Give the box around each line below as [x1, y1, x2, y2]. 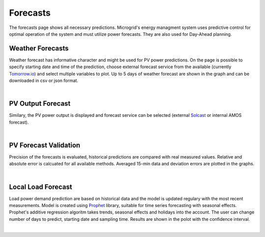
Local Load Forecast [9, 183, 72, 191]
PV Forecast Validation [9, 141, 80, 149]
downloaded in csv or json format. [9, 78, 79, 83]
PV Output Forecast [9, 100, 71, 108]
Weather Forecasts [9, 44, 69, 53]
